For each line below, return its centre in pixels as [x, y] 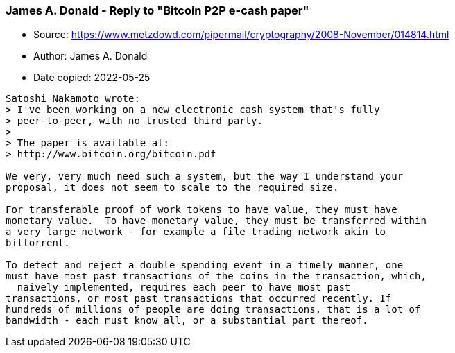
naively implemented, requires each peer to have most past [184, 287]
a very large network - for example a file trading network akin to [196, 232]
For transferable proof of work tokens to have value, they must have [201, 210]
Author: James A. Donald [91, 56]
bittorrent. [38, 243]
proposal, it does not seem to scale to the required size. [172, 188]
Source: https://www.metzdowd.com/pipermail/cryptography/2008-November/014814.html [241, 35]
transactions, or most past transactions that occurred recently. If [199, 299]
